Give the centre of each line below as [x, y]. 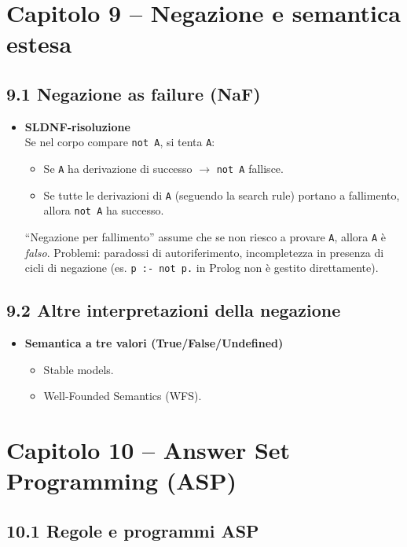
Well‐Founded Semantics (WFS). [123, 396]
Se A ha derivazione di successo [118, 169]
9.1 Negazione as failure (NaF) [134, 93]
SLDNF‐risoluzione [77, 126]
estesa [39, 44]
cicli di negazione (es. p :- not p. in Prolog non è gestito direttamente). [202, 268]
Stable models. [79, 369]
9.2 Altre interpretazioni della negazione [174, 310]
